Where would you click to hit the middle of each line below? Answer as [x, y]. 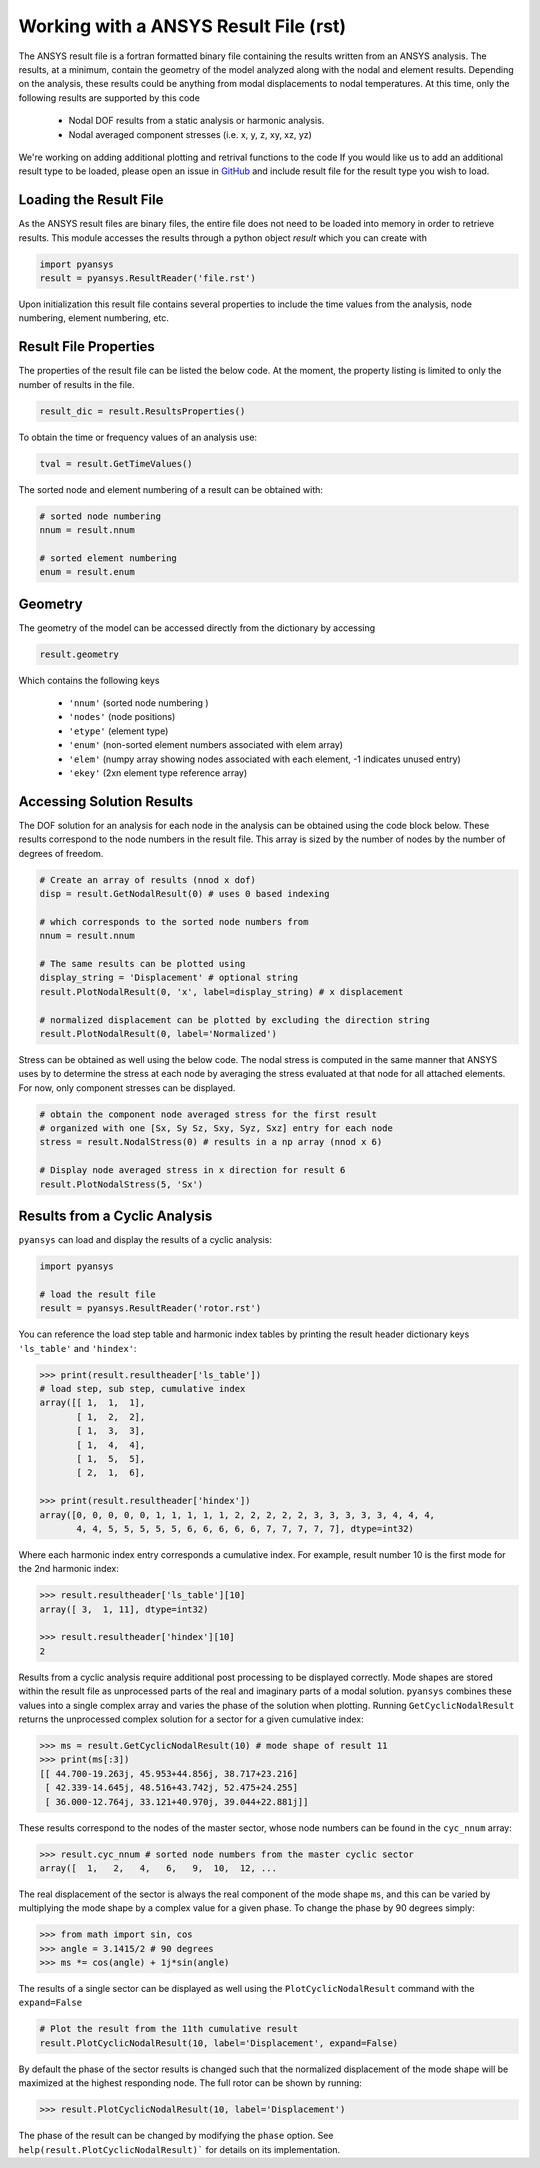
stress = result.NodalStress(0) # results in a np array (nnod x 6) [211, 1142]
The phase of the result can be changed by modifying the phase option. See [176, 2136]
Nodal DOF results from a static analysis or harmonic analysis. [196, 121]
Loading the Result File [91, 200]
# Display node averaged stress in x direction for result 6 [192, 1170]
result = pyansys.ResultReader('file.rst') [148, 278]
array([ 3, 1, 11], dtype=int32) [124, 1609]
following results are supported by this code [109, 97]
